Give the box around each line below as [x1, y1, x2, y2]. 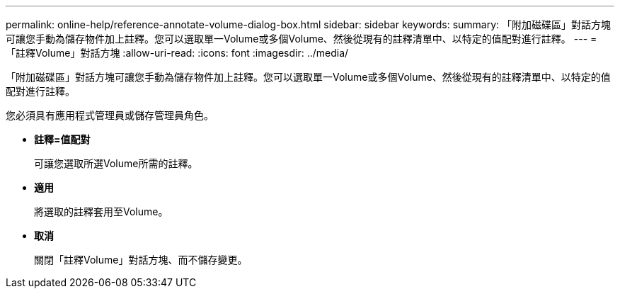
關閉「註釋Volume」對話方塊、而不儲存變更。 [34, 254, 248, 266]
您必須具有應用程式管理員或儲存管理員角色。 [6, 109, 214, 121]
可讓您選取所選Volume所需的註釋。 [34, 157, 198, 169]
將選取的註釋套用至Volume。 [34, 205, 168, 217]
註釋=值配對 [34, 133, 91, 145]
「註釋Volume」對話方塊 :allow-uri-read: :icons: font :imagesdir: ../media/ [6, 47, 349, 59]
